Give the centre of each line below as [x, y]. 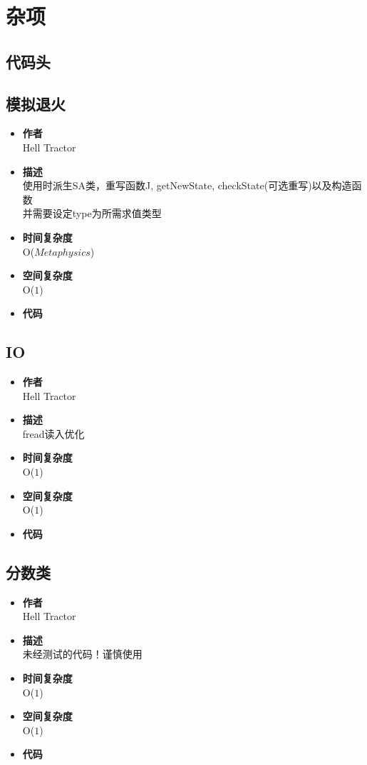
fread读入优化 [53, 433]
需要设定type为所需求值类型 [97, 213]
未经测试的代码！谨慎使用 [82, 654]
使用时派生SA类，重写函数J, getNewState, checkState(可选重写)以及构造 [187, 185]
